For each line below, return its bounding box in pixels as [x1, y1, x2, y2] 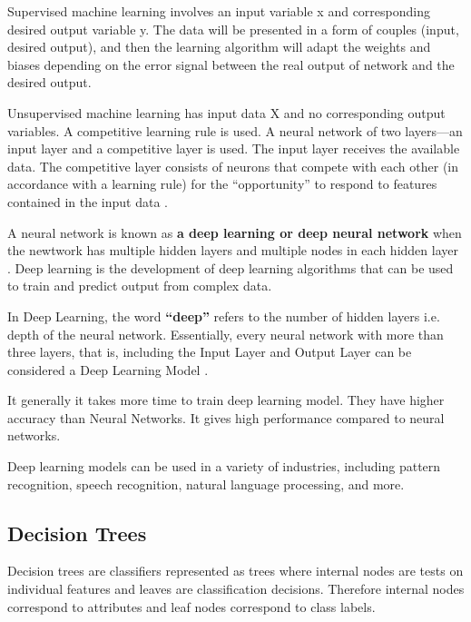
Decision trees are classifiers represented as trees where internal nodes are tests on [7, 561, 464, 580]
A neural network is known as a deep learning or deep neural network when [7, 222, 462, 242]
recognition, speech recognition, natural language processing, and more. [7, 474, 405, 493]
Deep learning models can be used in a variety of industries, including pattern [7, 457, 441, 476]
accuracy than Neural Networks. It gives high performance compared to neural [7, 408, 445, 427]
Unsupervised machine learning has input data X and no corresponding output [7, 103, 446, 122]
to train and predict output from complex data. [7, 276, 272, 295]
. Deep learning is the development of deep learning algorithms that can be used [7, 258, 454, 277]
